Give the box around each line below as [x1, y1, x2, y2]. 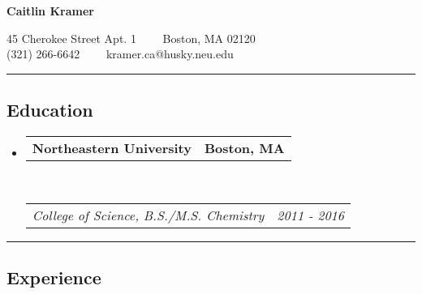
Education [6, 97, 93, 122]
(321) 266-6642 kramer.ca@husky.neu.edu [6, 45, 234, 62]
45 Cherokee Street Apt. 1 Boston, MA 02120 [6, 29, 256, 46]
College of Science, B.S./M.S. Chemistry [32, 205, 265, 224]
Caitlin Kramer [6, 2, 94, 19]
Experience [6, 264, 101, 289]
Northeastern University [32, 138, 192, 157]
